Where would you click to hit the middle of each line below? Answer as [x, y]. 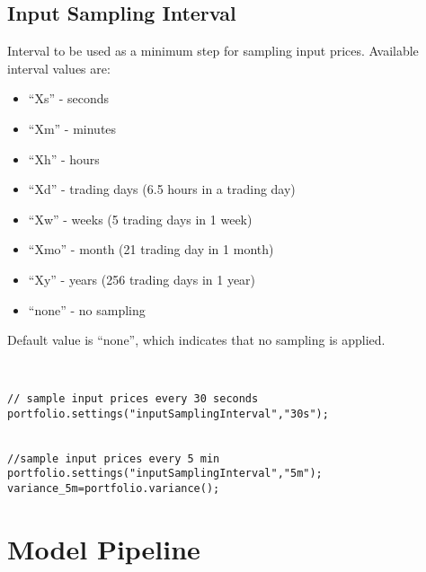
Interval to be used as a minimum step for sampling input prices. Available [213, 51]
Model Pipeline [104, 548]
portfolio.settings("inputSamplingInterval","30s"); [168, 414]
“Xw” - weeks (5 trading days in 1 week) [140, 219]
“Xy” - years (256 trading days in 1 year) [142, 279]
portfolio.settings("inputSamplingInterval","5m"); [165, 474]
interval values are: [59, 68]
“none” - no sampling [87, 309]
